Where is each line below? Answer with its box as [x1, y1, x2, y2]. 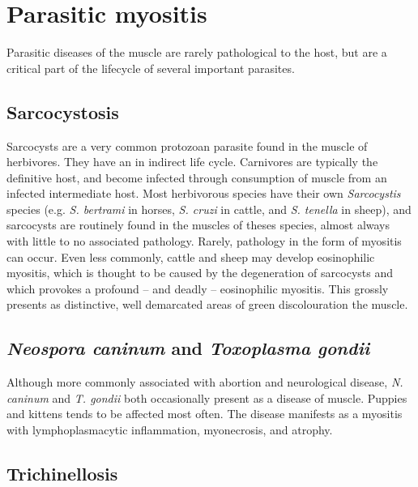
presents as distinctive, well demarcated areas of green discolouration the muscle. [6, 296, 408, 313]
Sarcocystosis [6, 99, 119, 124]
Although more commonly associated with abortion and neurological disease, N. [6, 374, 403, 391]
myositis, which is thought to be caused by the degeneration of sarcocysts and [6, 264, 393, 281]
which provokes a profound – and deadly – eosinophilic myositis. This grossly [6, 280, 389, 297]
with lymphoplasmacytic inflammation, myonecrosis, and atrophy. [6, 421, 333, 438]
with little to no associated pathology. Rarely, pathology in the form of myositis [6, 233, 402, 250]
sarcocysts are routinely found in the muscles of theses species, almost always [6, 216, 390, 233]
